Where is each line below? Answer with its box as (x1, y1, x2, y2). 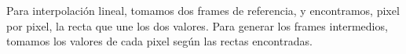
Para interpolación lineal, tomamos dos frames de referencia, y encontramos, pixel (6, 2, 400, 18)
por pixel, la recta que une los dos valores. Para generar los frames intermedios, (6, 17, 388, 34)
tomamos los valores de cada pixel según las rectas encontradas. (6, 33, 313, 49)
